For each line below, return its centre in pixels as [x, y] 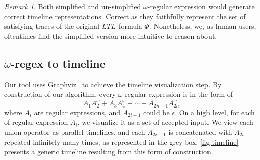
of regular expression [36, 122]
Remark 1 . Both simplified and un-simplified [73, 6]
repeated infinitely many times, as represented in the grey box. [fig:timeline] [121, 142]
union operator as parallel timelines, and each [75, 131]
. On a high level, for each [215, 112]
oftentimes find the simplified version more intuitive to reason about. [111, 36]
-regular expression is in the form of [178, 94]
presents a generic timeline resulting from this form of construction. [109, 152]
